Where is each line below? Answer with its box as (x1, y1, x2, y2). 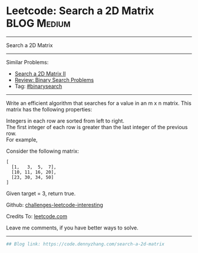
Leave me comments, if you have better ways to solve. (6, 224, 138, 231)
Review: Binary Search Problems (14, 76, 94, 83)
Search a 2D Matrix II (14, 70, 66, 77)
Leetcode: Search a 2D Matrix (6, 4, 154, 18)
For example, (6, 136, 38, 143)
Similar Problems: (6, 58, 49, 65)
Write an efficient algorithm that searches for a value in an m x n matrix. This (6, 99, 192, 107)
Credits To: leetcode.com (6, 212, 68, 219)
